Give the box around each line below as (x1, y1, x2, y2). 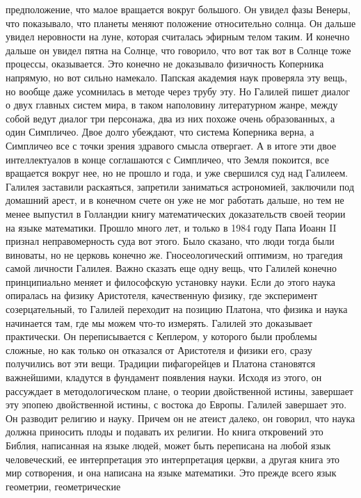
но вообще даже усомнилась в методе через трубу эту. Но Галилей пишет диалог (6, 83, 350, 98)
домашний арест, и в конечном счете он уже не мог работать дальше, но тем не (6, 193, 344, 207)
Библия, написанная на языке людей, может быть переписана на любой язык (6, 438, 331, 452)
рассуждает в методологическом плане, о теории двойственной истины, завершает (6, 383, 353, 398)
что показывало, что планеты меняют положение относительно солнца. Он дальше (6, 15, 356, 30)
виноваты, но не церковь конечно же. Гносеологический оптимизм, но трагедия (6, 247, 343, 262)
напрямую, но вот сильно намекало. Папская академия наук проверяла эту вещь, (6, 70, 348, 84)
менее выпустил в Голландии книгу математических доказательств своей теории (6, 206, 346, 220)
